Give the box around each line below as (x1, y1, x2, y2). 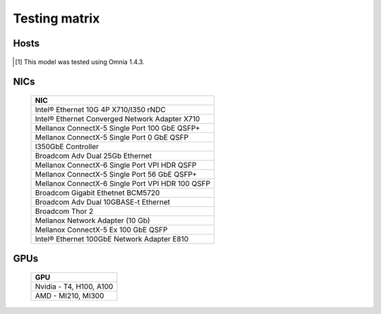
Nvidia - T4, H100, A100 (35, 282, 114, 291)
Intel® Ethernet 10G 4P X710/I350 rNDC (35, 104, 166, 114)
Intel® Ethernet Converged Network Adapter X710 (35, 113, 200, 123)
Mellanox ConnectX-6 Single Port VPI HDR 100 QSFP (35, 178, 211, 188)
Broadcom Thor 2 (35, 206, 94, 216)
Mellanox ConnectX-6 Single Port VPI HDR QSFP (35, 160, 197, 170)
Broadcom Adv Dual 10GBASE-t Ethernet (35, 197, 171, 207)
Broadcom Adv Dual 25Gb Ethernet (35, 151, 152, 161)
